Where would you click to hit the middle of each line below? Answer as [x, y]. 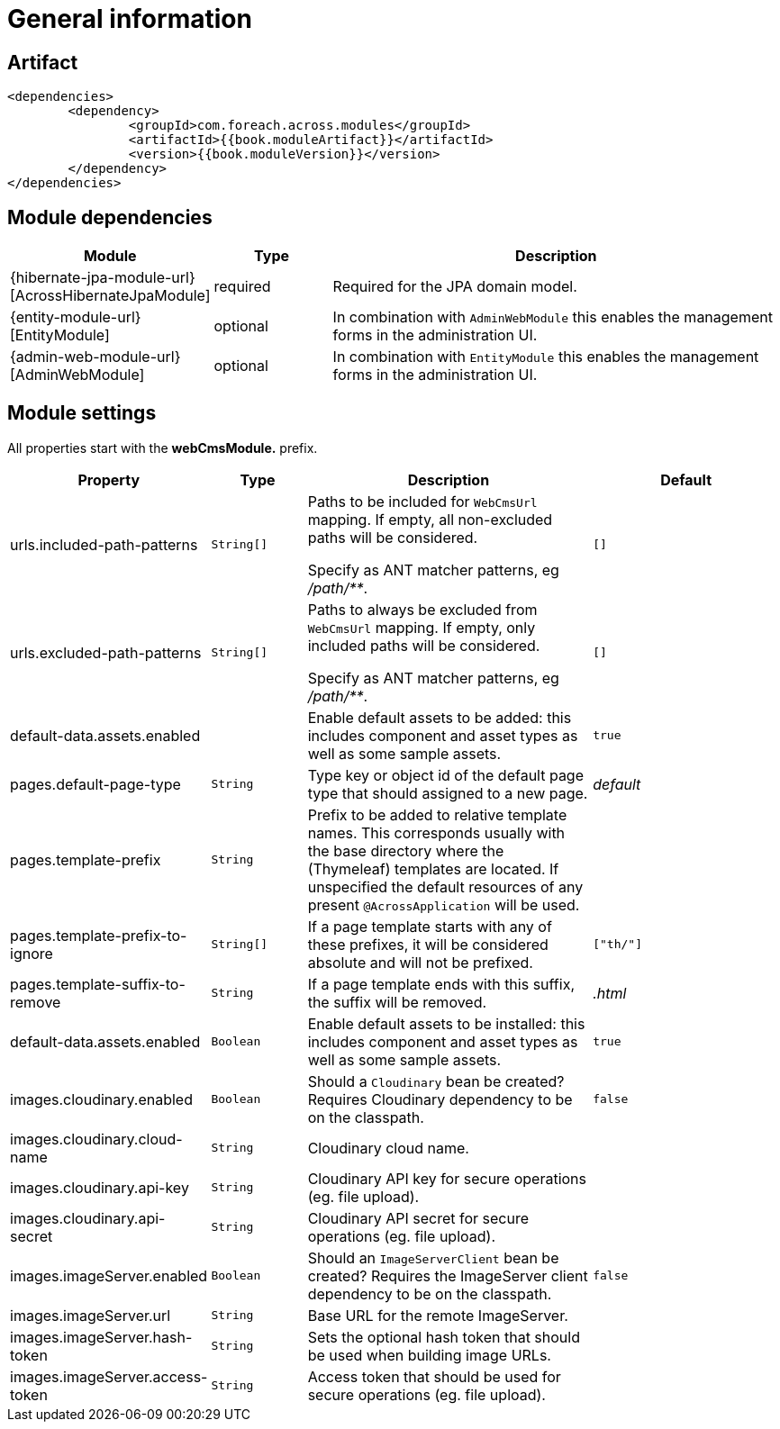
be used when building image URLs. [429, 1355]
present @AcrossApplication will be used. [444, 904]
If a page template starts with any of [430, 926]
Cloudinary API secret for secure [418, 1218]
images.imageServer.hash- [101, 1337]
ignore [32, 953]
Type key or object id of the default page [446, 775]
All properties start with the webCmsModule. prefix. [163, 448]
